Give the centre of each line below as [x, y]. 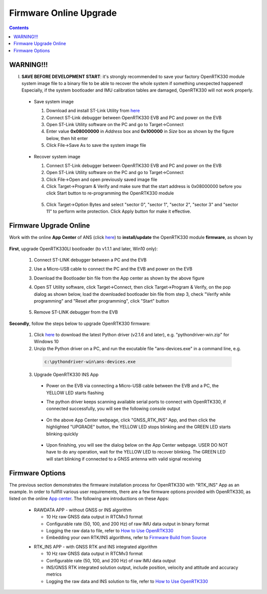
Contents [19, 28]
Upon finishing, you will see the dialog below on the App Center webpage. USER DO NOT [137, 445]
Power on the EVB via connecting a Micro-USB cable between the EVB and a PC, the [133, 386]
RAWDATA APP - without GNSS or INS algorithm [83, 510]
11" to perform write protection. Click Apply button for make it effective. [119, 211]
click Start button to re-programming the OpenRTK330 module [110, 193]
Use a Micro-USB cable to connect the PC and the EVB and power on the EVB [113, 269]
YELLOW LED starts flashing [75, 393]
